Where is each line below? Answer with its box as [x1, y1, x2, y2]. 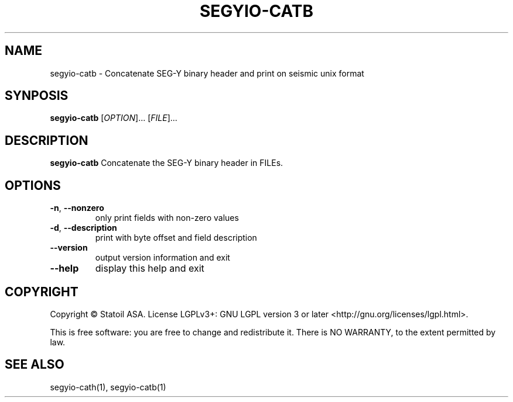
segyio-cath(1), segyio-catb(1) [50, 382, 166, 392]
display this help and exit [95, 262, 204, 275]
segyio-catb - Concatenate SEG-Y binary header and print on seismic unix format [50, 68, 364, 78]
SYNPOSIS [5, 88, 69, 103]
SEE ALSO [5, 357, 64, 372]
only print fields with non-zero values [95, 213, 239, 223]
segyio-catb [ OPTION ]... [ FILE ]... [50, 113, 177, 123]
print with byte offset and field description [95, 233, 257, 243]
